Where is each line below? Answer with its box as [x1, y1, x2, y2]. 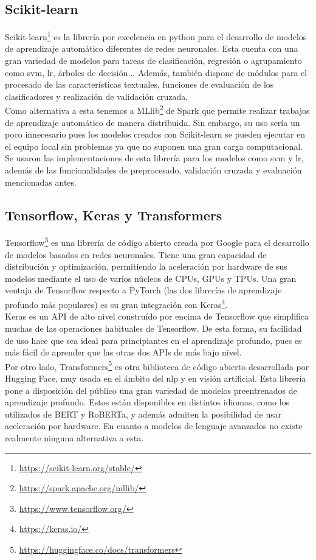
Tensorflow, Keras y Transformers [5, 205, 222, 224]
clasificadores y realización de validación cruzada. [5, 89, 188, 102]
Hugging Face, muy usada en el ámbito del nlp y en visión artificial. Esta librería [5, 371, 306, 384]
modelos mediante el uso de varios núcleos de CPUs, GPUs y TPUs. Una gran [5, 271, 297, 284]
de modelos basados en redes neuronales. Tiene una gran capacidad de [5, 248, 267, 261]
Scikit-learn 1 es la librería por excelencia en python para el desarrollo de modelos [5, 29, 307, 43]
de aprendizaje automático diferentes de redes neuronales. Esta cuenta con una [5, 42, 298, 55]
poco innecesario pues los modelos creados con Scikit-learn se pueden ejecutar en [5, 128, 306, 141]
